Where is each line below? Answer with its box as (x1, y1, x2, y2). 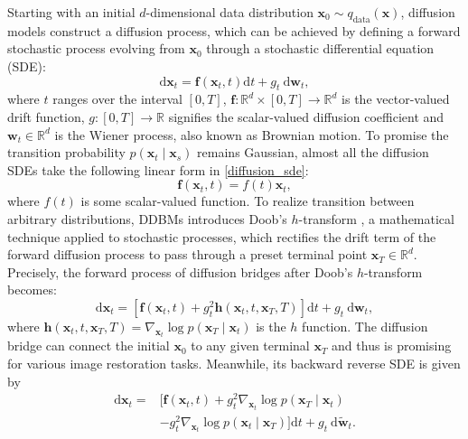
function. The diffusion (302, 316, 428, 335)
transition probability (7, 143, 126, 162)
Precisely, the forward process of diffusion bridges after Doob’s (7, 262, 353, 281)
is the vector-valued (342, 89, 450, 108)
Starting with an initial (7, 3, 136, 21)
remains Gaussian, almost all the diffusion (197, 143, 429, 162)
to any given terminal (191, 336, 310, 355)
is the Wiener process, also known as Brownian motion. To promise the (54, 125, 449, 144)
